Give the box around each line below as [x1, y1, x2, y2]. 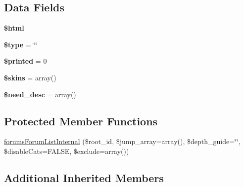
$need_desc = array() [4, 89, 76, 99]
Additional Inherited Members [4, 170, 164, 185]
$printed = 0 [4, 56, 47, 66]
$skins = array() [4, 72, 56, 82]
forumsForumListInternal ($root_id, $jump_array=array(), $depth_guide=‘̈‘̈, [4, 136, 241, 147]
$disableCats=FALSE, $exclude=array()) [4, 146, 129, 156]
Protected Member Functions [4, 113, 158, 128]
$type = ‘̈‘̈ [4, 39, 38, 49]
